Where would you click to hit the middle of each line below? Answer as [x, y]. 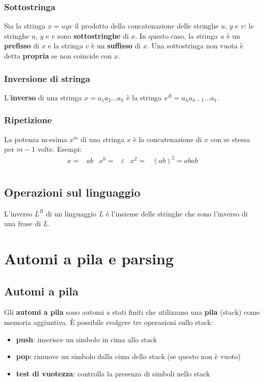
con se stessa [230, 139]
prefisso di [22, 46]
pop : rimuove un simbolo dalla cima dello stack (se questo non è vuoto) [128, 356]
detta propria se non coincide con [58, 56]
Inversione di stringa [47, 78]
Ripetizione [28, 120]
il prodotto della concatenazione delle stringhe [147, 26]
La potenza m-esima [36, 139]
